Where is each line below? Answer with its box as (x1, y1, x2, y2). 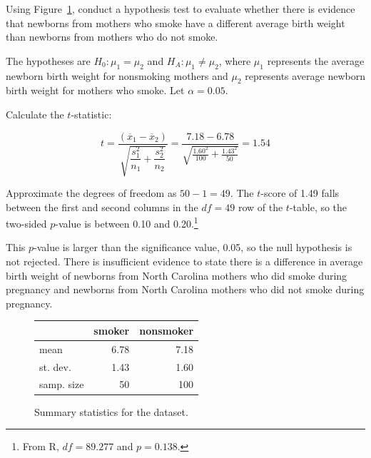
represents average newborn (245, 68, 366, 83)
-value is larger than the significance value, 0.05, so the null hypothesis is (34, 240, 352, 255)
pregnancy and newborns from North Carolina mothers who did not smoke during (6, 282, 365, 297)
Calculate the (6, 106, 64, 121)
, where (218, 53, 251, 68)
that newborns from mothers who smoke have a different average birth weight (6, 15, 345, 30)
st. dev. (39, 359, 71, 374)
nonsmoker (139, 322, 194, 337)
